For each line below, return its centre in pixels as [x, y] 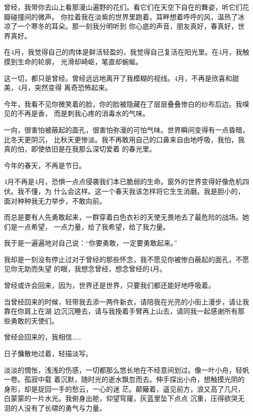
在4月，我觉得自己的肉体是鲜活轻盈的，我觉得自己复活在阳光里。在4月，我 [123, 52]
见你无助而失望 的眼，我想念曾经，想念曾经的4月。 [85, 269]
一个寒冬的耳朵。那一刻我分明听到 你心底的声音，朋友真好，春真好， [127, 26]
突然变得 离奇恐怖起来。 [73, 87]
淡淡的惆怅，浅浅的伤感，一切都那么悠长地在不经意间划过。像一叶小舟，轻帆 [126, 369]
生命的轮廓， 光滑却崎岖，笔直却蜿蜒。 [80, 61]
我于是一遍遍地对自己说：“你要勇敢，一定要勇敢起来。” [91, 243]
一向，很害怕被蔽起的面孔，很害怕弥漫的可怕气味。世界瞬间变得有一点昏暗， [126, 129]
